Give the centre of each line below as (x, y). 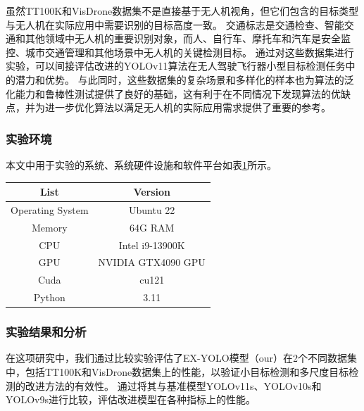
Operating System (50, 209)
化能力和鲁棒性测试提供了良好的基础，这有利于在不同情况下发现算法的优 (173, 93)
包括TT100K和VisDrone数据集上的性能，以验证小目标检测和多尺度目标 (187, 372)
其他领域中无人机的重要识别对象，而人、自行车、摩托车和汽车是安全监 (188, 38)
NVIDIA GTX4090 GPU (152, 262)
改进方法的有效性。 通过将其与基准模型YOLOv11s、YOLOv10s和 (173, 385)
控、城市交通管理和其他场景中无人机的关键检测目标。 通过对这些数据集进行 (180, 52)
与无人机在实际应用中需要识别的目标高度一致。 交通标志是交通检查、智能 (175, 24)
